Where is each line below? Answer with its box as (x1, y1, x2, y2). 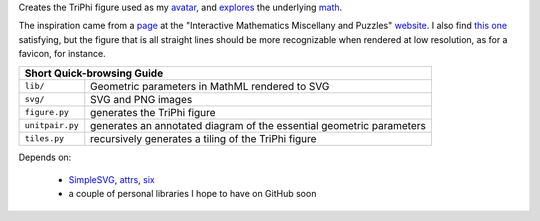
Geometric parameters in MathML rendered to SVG (90, 79, 330, 93)
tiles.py (24, 133, 65, 144)
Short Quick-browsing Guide (24, 66, 164, 80)
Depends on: (18, 151, 72, 163)
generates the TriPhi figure (90, 105, 216, 119)
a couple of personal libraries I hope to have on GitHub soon (68, 188, 317, 200)
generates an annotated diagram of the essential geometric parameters (90, 118, 427, 132)
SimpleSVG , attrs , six (68, 173, 155, 185)
